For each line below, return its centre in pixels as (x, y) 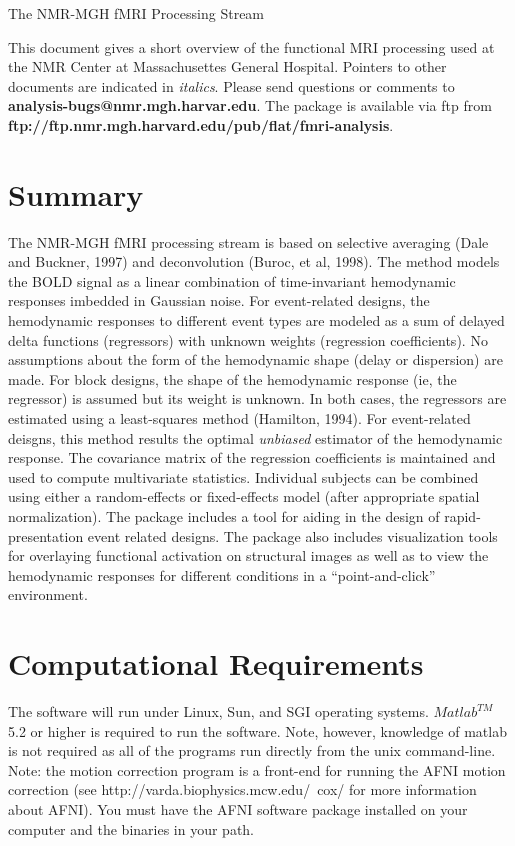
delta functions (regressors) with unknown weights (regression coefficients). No (248, 339)
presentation (46, 535)
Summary (76, 193)
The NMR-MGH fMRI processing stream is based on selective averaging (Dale (248, 241)
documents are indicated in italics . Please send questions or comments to (231, 85)
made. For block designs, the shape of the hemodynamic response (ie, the (232, 378)
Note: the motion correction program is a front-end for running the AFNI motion (257, 769)
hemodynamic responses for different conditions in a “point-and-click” (222, 574)
